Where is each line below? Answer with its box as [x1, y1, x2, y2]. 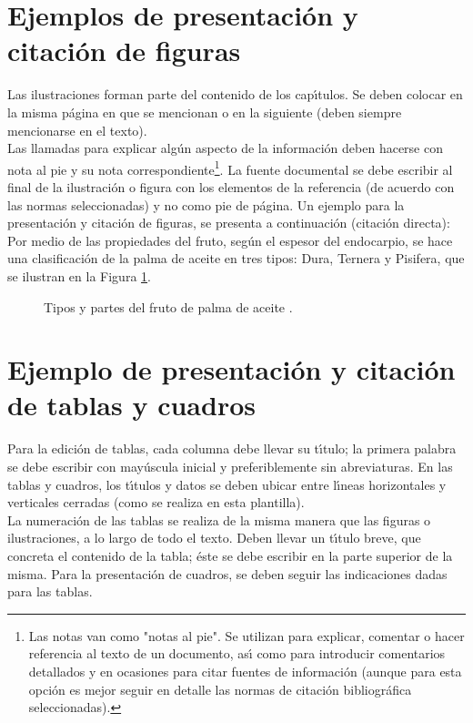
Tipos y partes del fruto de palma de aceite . [44, 297, 293, 316]
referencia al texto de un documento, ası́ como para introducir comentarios [28, 644, 446, 663]
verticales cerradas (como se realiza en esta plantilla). [7, 493, 305, 512]
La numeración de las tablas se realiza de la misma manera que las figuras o [7, 510, 431, 529]
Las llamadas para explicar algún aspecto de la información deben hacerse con [7, 138, 443, 158]
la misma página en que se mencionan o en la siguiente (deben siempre [7, 102, 402, 121]
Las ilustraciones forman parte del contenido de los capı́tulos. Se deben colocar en [7, 85, 463, 104]
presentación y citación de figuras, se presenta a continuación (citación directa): [7, 213, 450, 232]
